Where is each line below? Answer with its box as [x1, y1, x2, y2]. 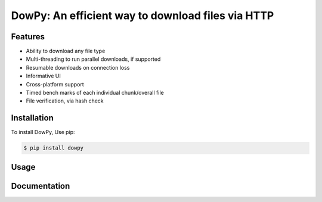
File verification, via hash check [26, 97, 104, 104]
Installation [11, 113, 54, 123]
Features [11, 32, 45, 42]
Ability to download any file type [26, 48, 106, 55]
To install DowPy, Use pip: [11, 129, 75, 136]
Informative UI [26, 72, 61, 80]
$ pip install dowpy [23, 145, 83, 151]
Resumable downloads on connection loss [26, 64, 130, 71]
